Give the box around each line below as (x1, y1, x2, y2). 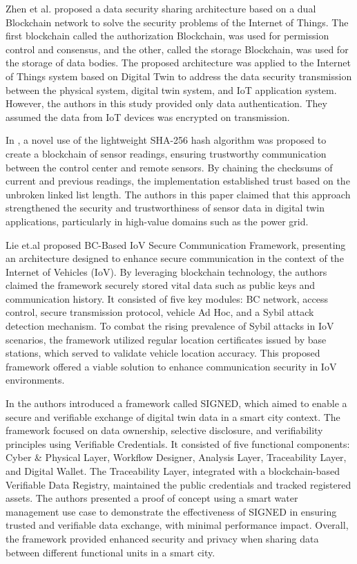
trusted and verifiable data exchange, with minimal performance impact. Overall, (6, 518, 349, 532)
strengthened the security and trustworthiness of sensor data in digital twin (6, 200, 325, 215)
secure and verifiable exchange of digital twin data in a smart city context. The (6, 409, 340, 424)
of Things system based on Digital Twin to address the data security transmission (6, 68, 352, 83)
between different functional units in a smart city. (6, 545, 215, 559)
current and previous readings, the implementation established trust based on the (6, 173, 350, 188)
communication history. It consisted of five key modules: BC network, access (6, 291, 328, 305)
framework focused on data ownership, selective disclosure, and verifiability (6, 423, 323, 438)
